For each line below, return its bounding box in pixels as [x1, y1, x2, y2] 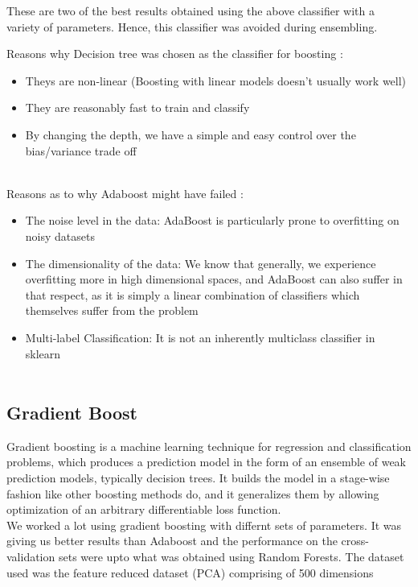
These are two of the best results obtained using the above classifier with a [6, 2, 375, 19]
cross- [341, 532, 369, 549]
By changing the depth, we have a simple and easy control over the [25, 126, 356, 143]
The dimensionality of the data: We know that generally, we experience [25, 254, 376, 271]
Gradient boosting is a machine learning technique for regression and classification [6, 437, 412, 454]
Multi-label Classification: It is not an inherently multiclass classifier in [25, 329, 375, 345]
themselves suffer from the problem [25, 302, 199, 319]
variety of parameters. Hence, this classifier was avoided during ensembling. [6, 18, 378, 35]
